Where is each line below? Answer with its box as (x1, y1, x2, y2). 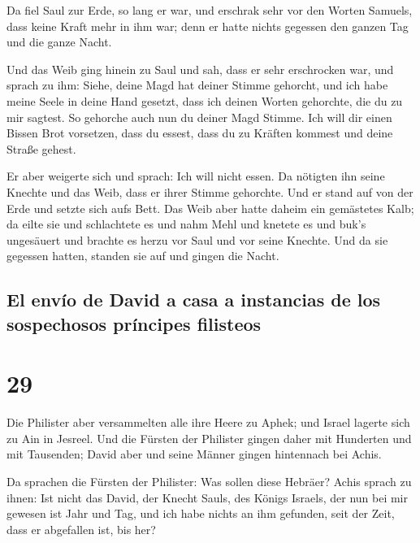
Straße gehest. (6, 140, 76, 157)
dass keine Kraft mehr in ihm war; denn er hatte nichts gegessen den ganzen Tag (6, 17, 409, 34)
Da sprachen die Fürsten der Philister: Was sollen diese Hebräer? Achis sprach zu (6, 472, 412, 489)
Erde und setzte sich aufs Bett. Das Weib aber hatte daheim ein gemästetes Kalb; (6, 199, 414, 216)
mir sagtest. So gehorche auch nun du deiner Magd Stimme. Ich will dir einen (6, 108, 392, 125)
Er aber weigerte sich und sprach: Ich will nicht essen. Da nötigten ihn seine (6, 167, 385, 185)
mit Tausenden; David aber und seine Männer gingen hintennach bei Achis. (6, 445, 382, 463)
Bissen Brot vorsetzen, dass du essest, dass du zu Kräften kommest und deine (6, 124, 393, 141)
